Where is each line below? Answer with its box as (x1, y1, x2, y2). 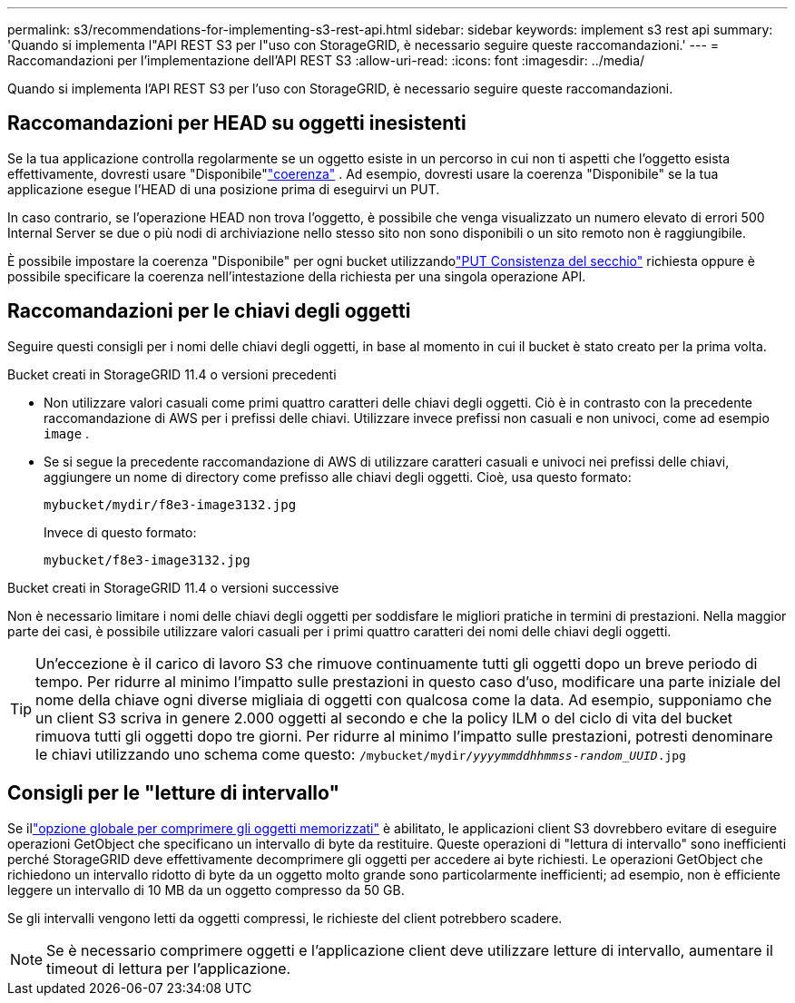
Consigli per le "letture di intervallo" (7, 782, 340, 805)
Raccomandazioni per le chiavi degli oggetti (7, 300, 411, 323)
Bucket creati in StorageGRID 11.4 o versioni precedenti (7, 366, 337, 382)
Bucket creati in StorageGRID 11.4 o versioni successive (7, 579, 339, 595)
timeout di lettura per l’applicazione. (46, 959, 291, 978)
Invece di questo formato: (44, 524, 197, 540)
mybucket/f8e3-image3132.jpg (44, 552, 250, 567)
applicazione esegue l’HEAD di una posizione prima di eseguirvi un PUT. (7, 181, 440, 197)
